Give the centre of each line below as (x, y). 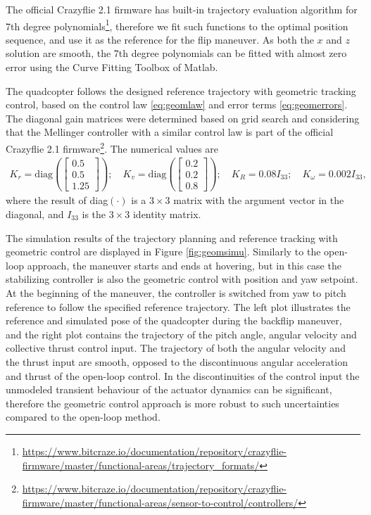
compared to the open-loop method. (83, 417)
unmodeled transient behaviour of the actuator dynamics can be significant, (169, 389)
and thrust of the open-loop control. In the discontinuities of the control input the (183, 375)
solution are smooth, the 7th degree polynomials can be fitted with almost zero (176, 53)
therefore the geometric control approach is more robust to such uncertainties (172, 403)
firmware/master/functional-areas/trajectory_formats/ (141, 465)
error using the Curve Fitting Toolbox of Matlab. (112, 67)
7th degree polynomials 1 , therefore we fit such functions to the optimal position (177, 25)
